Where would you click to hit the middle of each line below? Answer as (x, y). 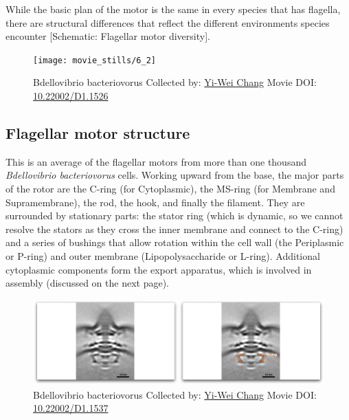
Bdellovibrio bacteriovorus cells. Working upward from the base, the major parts (175, 175)
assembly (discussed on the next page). (87, 283)
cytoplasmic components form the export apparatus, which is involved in (159, 269)
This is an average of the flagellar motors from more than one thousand (156, 161)
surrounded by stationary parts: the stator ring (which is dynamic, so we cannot (174, 215)
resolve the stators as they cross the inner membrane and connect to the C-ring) (174, 229)
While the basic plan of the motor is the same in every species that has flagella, (173, 9)
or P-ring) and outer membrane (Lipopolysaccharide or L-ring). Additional (163, 255)
